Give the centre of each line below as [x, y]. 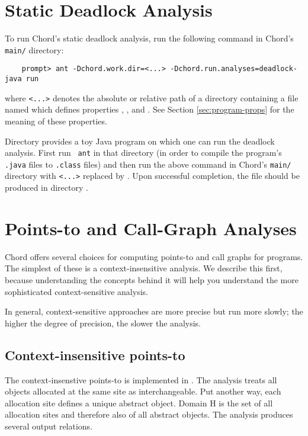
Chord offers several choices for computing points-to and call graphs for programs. [154, 256]
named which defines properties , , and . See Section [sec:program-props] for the [150, 109]
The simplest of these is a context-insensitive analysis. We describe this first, [144, 268]
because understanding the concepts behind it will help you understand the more [152, 280]
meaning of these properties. [56, 121]
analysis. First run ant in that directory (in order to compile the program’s [143, 153]
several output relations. [49, 426]
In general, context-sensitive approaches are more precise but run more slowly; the [154, 311]
